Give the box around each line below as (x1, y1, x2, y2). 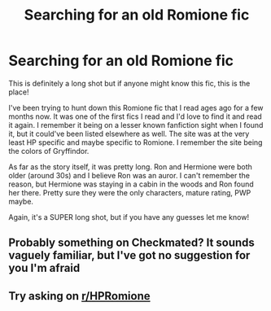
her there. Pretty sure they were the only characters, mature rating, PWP (8, 187, 251, 197)
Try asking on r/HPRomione (8, 289, 151, 303)
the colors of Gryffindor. (8, 146, 90, 155)
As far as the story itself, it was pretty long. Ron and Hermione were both (8, 161, 252, 172)
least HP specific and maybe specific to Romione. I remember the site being (8, 137, 263, 147)
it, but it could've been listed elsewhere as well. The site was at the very (8, 129, 250, 138)
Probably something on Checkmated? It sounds (8, 236, 255, 250)
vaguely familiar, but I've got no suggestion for (8, 248, 251, 262)
